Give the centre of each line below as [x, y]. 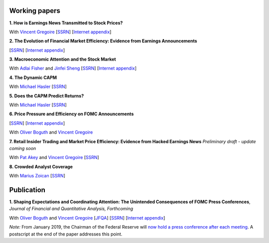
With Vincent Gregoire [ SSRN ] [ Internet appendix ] [60, 32]
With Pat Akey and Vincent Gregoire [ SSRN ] [54, 158]
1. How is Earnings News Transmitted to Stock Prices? [66, 23]
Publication [27, 190]
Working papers [35, 11]
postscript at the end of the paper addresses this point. [66, 234]
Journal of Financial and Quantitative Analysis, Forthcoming [71, 209]
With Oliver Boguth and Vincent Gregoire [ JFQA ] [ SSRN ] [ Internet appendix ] [87, 218]
